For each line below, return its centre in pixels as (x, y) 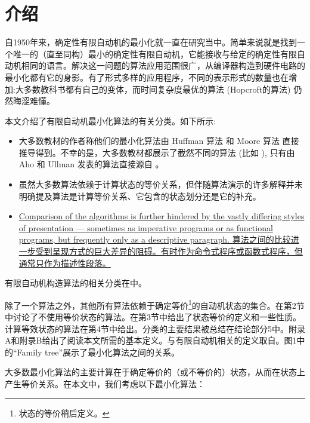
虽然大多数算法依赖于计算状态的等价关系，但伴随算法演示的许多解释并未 (161, 184)
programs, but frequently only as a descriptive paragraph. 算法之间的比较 (155, 239)
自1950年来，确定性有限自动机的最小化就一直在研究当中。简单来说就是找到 (151, 42)
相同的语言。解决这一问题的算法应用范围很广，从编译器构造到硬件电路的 (163, 65)
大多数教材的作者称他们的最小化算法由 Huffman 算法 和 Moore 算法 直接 (159, 141)
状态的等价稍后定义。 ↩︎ (64, 413)
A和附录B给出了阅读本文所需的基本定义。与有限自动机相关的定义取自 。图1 (151, 340)
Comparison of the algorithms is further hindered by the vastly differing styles (162, 216)
